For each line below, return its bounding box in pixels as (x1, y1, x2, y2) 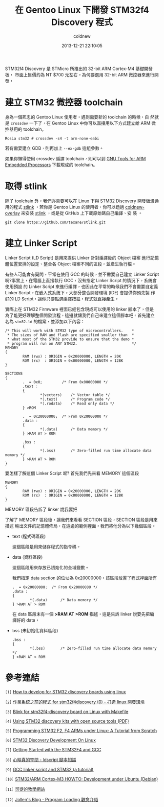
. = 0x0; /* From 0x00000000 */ (22, 380, 108, 384)
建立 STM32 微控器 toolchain (5, 97, 123, 108)
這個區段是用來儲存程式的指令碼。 (12, 544, 81, 549)
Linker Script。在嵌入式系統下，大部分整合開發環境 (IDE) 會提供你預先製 (5, 289, 150, 295)
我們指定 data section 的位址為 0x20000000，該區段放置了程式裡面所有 (12, 575, 157, 581)
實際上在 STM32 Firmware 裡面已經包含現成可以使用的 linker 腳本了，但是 (5, 306, 154, 312)
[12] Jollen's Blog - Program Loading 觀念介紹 (5, 796, 99, 802)
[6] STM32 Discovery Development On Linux (5, 737, 96, 743)
